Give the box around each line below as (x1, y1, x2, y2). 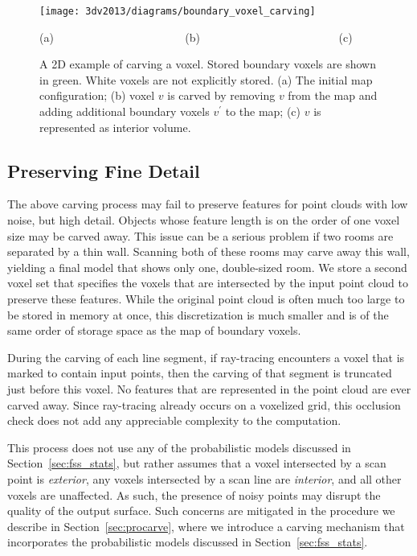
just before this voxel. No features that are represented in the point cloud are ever (7, 380, 411, 397)
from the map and (288, 87, 378, 104)
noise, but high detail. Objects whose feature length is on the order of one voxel (7, 212, 400, 229)
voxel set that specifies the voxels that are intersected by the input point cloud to (7, 274, 408, 291)
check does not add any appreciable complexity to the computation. (7, 412, 341, 429)
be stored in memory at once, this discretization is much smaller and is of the (7, 306, 389, 323)
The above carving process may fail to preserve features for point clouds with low (7, 196, 408, 212)
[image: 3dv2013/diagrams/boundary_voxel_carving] (39, 6, 316, 17)
